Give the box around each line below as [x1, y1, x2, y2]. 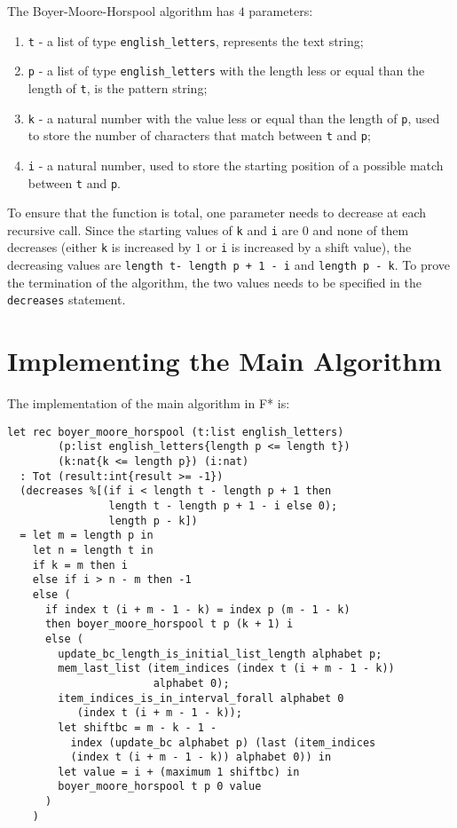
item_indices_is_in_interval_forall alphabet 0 [58, 691, 344, 705]
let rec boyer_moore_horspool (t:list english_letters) [7, 425, 344, 438]
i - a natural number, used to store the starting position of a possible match [28, 155, 444, 174]
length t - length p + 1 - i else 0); [108, 500, 338, 512]
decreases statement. [7, 290, 126, 309]
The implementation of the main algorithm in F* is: [7, 394, 290, 413]
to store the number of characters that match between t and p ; [28, 126, 371, 145]
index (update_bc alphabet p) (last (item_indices [70, 736, 376, 749]
